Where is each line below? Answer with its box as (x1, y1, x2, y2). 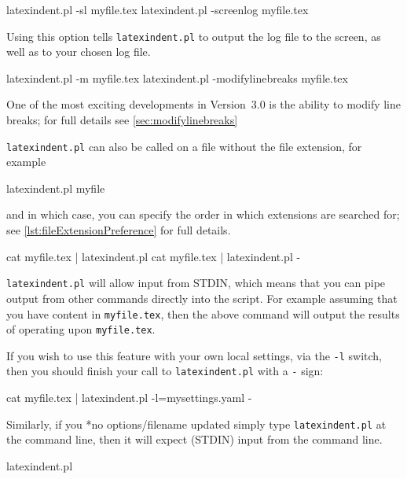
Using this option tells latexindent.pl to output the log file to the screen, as (6, 28, 381, 44)
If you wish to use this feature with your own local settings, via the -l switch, (6, 347, 383, 363)
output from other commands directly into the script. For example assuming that (6, 289, 398, 306)
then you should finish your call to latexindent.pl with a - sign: (6, 363, 324, 379)
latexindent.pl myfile (6, 179, 105, 196)
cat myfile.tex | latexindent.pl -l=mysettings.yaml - (6, 389, 252, 406)
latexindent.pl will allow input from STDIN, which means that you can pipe (6, 275, 386, 291)
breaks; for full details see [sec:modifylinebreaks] (6, 112, 238, 128)
